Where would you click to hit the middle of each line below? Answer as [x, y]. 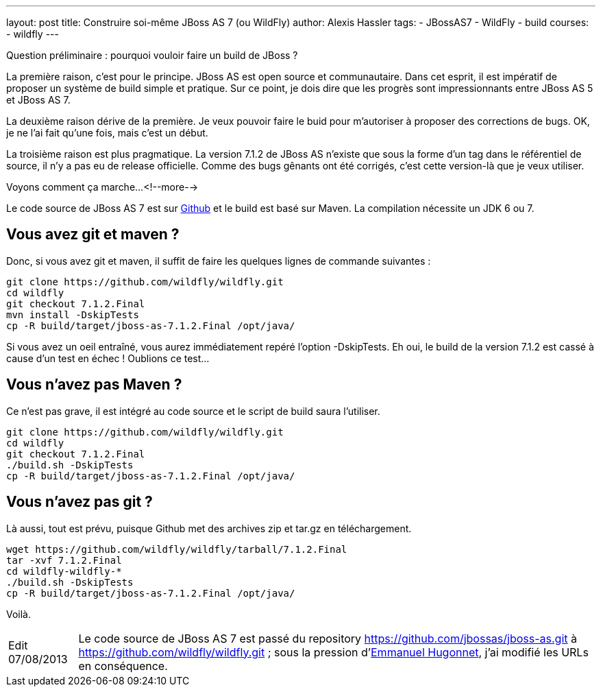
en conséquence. [123, 666]
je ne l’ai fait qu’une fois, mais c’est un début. [107, 133]
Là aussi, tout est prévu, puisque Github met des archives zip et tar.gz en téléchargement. [209, 528]
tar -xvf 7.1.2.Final [64, 560]
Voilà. [19, 614]
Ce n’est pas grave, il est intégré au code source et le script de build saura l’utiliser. [193, 411]
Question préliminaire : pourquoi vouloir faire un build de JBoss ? [152, 55]
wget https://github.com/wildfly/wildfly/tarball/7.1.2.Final [177, 549]
